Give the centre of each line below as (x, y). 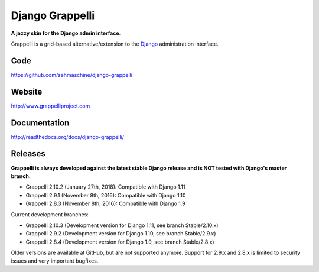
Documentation (40, 123)
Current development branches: (50, 214)
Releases (28, 154)
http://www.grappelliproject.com (51, 106)
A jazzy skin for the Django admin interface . (66, 33)
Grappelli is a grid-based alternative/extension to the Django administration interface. (115, 44)
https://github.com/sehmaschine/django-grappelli (72, 75)
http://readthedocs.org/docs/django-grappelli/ (67, 137)
